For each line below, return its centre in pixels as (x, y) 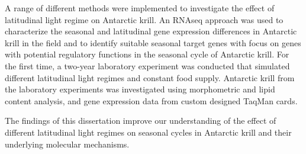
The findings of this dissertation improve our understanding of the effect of (141, 121)
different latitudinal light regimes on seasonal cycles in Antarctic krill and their (148, 132)
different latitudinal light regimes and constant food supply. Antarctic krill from (150, 77)
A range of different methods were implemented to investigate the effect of (140, 8)
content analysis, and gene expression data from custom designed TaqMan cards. (151, 100)
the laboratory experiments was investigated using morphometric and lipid (140, 89)
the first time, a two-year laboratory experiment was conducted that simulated (147, 65)
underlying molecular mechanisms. (67, 144)
